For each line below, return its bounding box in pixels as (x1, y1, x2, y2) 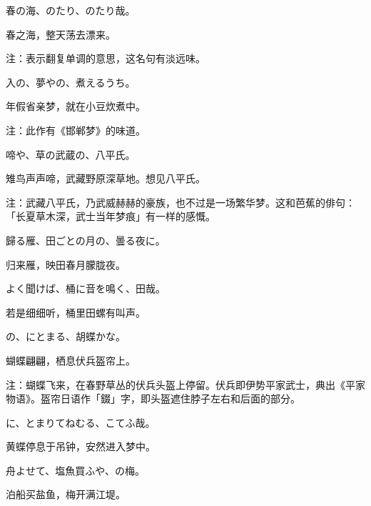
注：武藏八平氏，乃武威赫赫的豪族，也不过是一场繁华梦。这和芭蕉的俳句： (6, 194, 355, 209)
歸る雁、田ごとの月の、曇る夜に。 (6, 232, 166, 247)
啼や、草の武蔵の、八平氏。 (6, 147, 136, 162)
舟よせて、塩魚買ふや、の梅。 (6, 462, 145, 477)
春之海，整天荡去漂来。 (6, 26, 116, 41)
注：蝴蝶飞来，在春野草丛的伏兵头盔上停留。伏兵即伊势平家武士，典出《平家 (6, 377, 365, 392)
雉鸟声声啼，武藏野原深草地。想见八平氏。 (6, 171, 205, 186)
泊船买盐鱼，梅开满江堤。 (6, 487, 126, 502)
